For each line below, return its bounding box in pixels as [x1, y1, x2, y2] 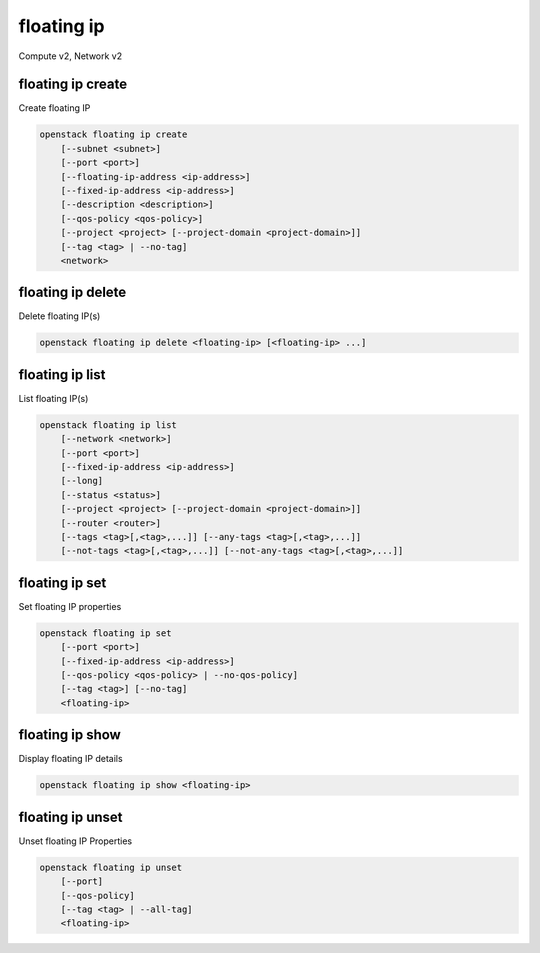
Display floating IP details [18, 753, 124, 765]
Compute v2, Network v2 [18, 50, 123, 62]
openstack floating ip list [39, 419, 177, 430]
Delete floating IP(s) [18, 310, 101, 322]
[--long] [60, 475, 104, 487]
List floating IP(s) [18, 392, 89, 404]
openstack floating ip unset [39, 861, 183, 873]
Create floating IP [18, 102, 91, 114]
